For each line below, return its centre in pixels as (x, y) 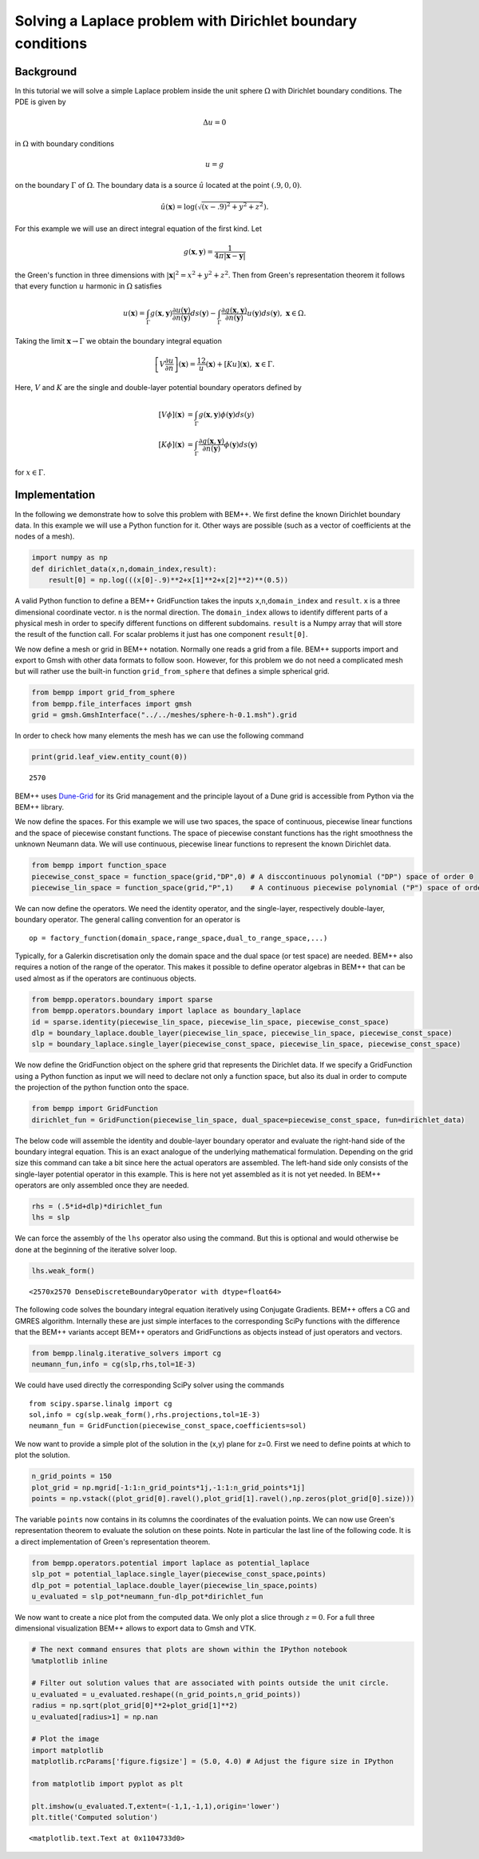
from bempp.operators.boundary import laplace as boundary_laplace (166, 1011)
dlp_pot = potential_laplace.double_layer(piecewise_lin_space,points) (175, 1585)
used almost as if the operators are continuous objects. (106, 978)
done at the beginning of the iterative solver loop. (96, 1249)
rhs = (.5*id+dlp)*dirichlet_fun (97, 1206)
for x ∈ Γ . (30, 472)
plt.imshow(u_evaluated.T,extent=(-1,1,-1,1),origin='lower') (156, 1806)
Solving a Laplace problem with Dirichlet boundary (186, 21)
